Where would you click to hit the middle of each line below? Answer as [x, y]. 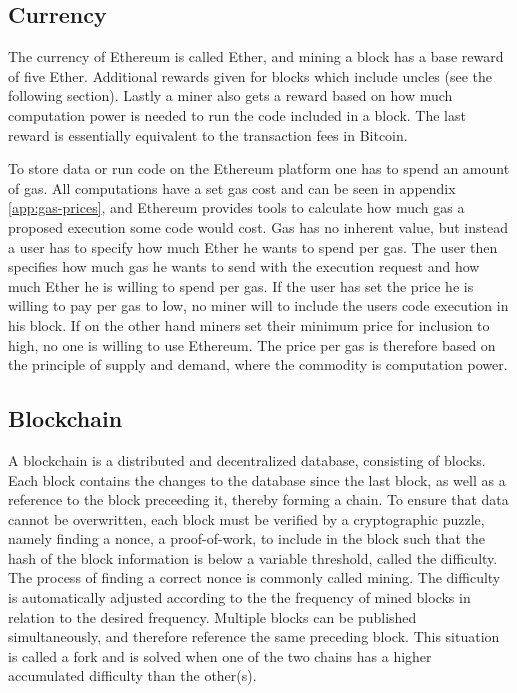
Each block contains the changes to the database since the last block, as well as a [257, 479]
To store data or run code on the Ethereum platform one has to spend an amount [259, 168]
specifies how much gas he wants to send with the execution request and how [244, 266]
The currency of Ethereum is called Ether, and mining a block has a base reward [256, 56]
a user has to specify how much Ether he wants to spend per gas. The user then [253, 246]
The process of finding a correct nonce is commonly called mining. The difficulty [254, 577]
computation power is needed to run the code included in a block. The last [237, 114]
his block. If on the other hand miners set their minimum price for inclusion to [249, 324]
